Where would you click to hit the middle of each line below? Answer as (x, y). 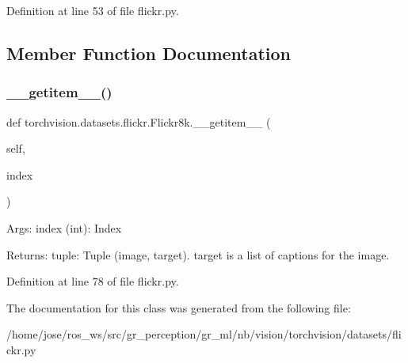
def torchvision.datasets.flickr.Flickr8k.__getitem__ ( (139, 121)
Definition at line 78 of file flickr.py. (93, 281)
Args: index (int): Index (64, 227)
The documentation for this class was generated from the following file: (179, 307)
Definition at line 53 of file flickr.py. (93, 10)
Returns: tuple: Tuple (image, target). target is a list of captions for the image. (198, 254)
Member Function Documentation (149, 53)
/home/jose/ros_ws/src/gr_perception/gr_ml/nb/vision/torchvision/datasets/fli (204, 334)
